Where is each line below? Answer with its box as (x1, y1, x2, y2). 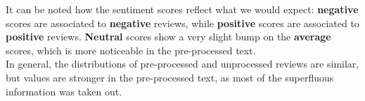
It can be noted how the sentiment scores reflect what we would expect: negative (6, 2, 359, 16)
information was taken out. (6, 84, 122, 98)
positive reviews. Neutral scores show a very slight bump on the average (6, 29, 331, 44)
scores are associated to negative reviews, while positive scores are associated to (6, 15, 359, 30)
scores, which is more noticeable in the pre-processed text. (6, 42, 256, 57)
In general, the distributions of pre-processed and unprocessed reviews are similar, (6, 56, 359, 71)
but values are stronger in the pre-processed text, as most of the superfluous (6, 70, 334, 84)
